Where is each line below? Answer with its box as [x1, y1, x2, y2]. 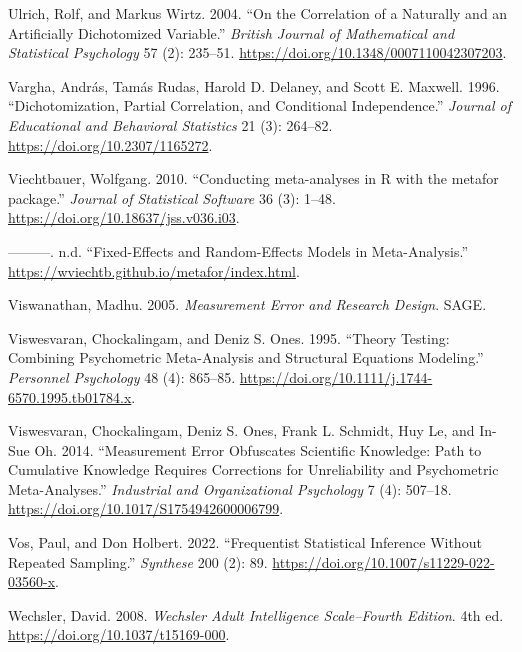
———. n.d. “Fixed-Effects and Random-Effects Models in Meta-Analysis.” [8, 240, 469, 261]
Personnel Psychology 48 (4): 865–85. [8, 366, 236, 387]
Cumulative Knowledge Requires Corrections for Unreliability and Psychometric [8, 459, 499, 480]
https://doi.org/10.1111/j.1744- [239, 366, 433, 387]
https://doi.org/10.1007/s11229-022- [272, 551, 495, 572]
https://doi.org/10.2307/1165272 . [8, 134, 213, 155]
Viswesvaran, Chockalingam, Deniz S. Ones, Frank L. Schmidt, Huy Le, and [8, 420, 475, 441]
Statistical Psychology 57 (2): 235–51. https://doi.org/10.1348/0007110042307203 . [8, 42, 507, 63]
